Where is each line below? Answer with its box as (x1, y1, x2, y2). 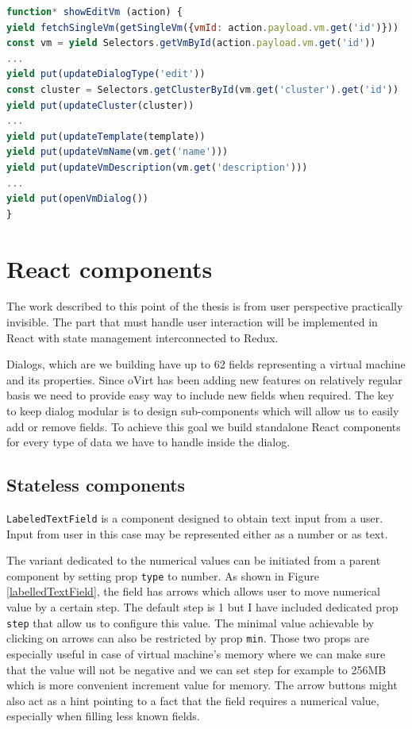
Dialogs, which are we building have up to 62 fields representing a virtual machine (6, 356, 406, 372)
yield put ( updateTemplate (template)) (6, 130, 206, 142)
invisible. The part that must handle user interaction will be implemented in (6, 314, 378, 330)
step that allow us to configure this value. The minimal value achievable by (6, 614, 375, 631)
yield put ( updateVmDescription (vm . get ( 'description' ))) (6, 161, 308, 173)
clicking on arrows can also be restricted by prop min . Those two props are (6, 630, 369, 646)
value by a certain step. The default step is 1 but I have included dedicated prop (6, 599, 399, 615)
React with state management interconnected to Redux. (6, 329, 279, 345)
